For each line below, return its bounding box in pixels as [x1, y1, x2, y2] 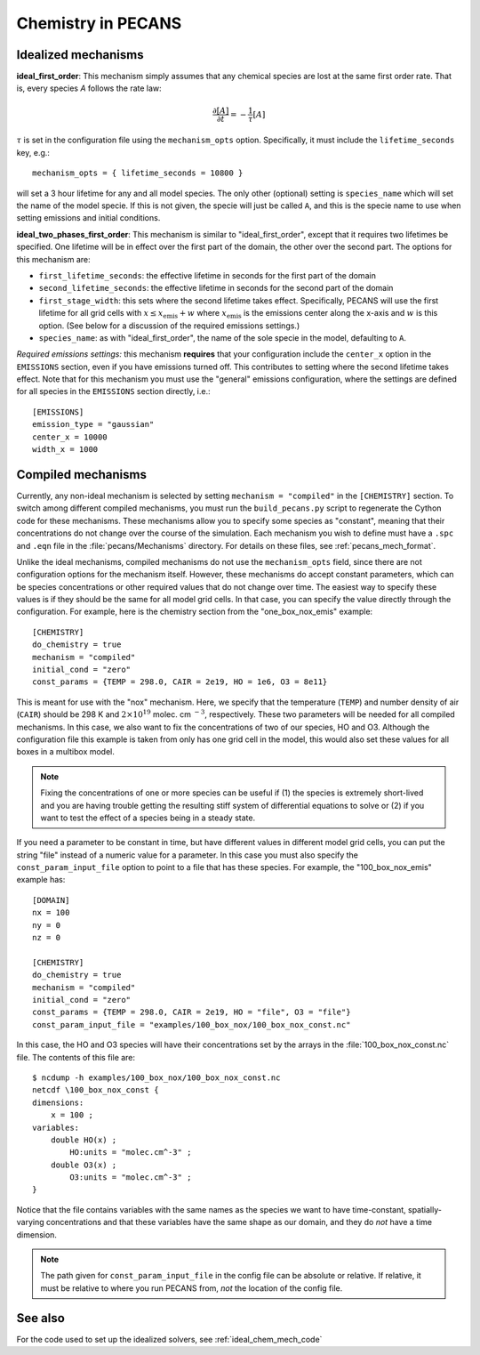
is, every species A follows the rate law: [16, 83, 162, 93]
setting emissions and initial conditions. [16, 213, 161, 223]
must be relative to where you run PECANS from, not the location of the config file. [40, 1282, 343, 1294]
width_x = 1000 [32, 445, 99, 455]
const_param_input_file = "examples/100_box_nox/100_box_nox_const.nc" [32, 1020, 351, 1029]
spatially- [407, 1204, 442, 1214]
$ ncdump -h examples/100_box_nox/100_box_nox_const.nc [32, 1072, 281, 1083]
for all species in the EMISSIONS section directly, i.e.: [16, 386, 211, 397]
